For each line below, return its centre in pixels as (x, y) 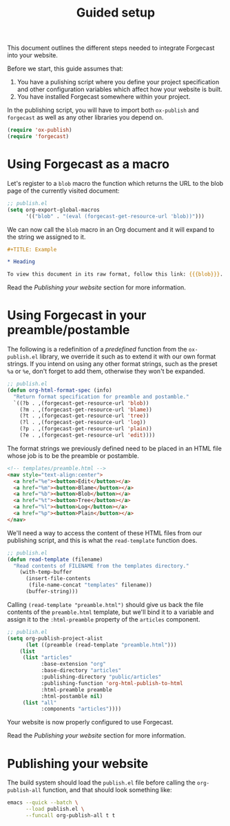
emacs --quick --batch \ (43, 803)
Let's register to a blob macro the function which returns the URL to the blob (115, 183)
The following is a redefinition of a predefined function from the (97, 349)
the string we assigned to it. (46, 237)
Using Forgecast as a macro (88, 164)
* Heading (21, 262)
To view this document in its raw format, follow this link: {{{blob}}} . (115, 274)
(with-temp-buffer (46, 572)
